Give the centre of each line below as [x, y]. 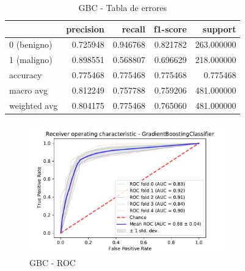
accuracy [26, 75]
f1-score [170, 28]
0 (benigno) [31, 44]
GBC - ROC [53, 262]
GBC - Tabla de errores [122, 7]
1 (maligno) [31, 60]
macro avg [29, 90]
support [219, 28]
